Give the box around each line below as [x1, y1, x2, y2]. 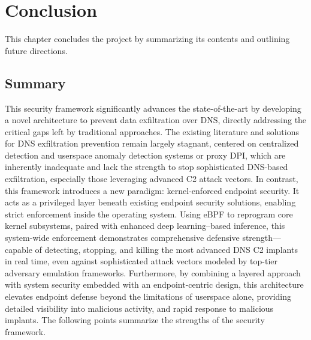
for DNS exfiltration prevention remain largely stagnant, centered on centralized [5, 137, 299, 150]
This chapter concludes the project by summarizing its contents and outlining [5, 32, 290, 45]
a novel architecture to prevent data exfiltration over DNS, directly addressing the [5, 114, 307, 126]
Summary [5, 73, 66, 92]
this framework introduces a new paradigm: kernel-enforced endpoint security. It [5, 184, 300, 196]
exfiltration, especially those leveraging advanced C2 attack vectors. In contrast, [5, 172, 298, 185]
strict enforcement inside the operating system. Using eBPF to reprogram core [5, 207, 293, 220]
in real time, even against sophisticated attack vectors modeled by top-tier [5, 255, 277, 267]
